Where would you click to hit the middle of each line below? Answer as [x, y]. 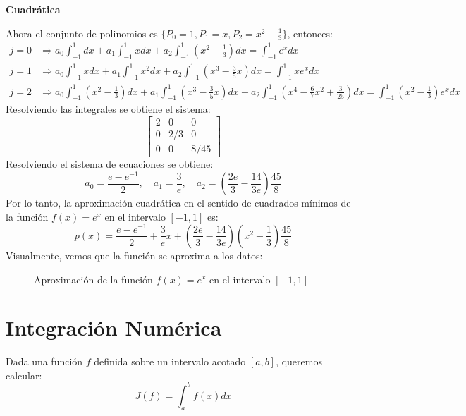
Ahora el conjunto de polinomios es [82, 33]
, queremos [299, 361]
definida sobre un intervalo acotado [170, 361]
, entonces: [310, 33]
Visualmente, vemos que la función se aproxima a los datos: [134, 255]
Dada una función [44, 361]
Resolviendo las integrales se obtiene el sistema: [108, 109]
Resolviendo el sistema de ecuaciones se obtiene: [110, 164]
